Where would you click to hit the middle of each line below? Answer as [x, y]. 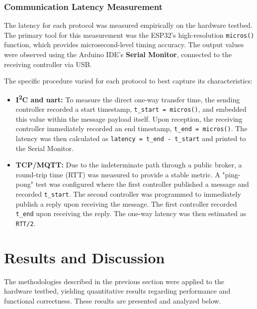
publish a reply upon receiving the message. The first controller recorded [126, 203]
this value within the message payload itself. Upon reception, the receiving [129, 118]
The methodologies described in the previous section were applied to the [114, 281]
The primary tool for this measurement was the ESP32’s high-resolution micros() [129, 35]
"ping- [231, 174]
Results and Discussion [85, 257]
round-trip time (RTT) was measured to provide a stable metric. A [118, 174]
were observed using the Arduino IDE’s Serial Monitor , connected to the [118, 54]
